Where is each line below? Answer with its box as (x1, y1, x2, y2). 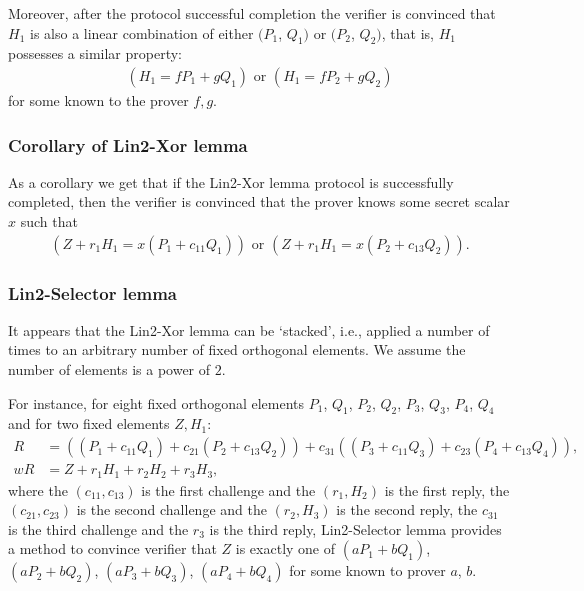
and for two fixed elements (8, 413, 170, 434)
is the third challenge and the (8, 518, 189, 539)
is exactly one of (235, 538, 336, 559)
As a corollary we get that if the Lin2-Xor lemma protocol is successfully (8, 171, 454, 192)
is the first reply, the (384, 479, 510, 500)
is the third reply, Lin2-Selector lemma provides (209, 518, 502, 539)
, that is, (381, 22, 434, 43)
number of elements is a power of (8, 359, 211, 380)
